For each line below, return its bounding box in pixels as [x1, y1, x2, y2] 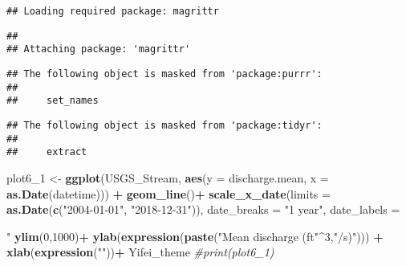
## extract [6, 146, 87, 158]
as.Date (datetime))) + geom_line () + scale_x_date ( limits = [6, 185, 331, 202]
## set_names [6, 95, 99, 107]
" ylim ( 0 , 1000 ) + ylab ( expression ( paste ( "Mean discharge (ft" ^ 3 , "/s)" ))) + [6, 227, 384, 244]
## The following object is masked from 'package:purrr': [6, 68, 323, 80]
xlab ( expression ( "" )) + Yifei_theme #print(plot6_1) [6, 243, 274, 260]
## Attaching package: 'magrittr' [6, 43, 191, 55]
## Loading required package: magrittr [6, 6, 219, 17]
